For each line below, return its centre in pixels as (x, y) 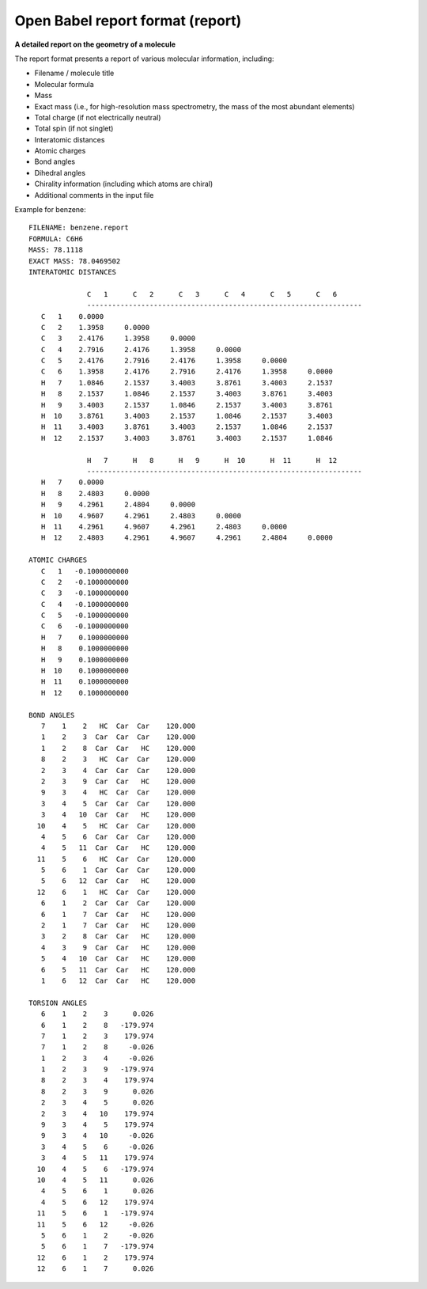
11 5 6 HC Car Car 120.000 (116, 859)
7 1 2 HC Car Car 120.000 (118, 726)
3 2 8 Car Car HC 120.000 (118, 936)
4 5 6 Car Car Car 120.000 (118, 836)
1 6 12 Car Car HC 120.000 (118, 980)
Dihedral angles (60, 172)
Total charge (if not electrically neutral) (98, 117)
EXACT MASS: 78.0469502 (75, 261)
